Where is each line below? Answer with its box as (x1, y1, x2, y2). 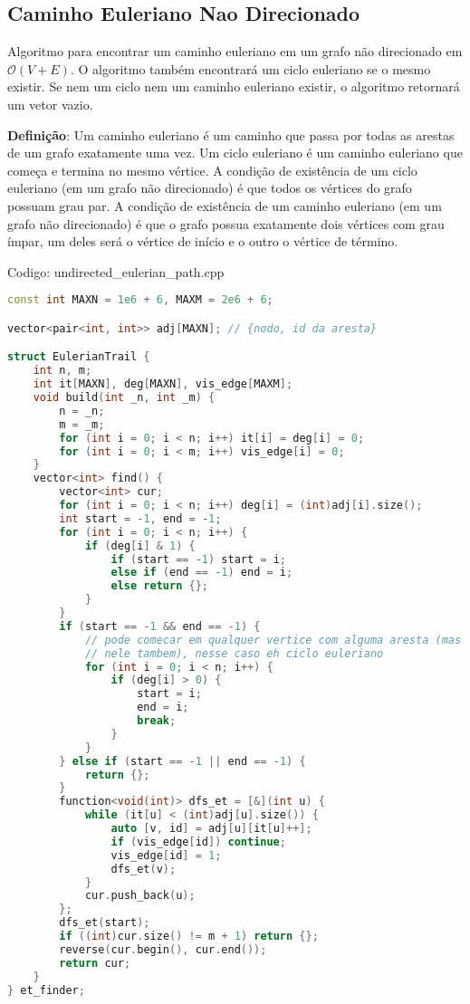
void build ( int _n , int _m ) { (33, 391, 216, 405)
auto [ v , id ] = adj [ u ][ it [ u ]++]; (110, 822, 312, 836)
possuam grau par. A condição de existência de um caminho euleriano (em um (7, 196, 442, 215)
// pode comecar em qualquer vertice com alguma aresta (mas (84, 633, 462, 646)
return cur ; (59, 956, 131, 970)
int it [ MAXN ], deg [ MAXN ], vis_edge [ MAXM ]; (33, 378, 293, 391)
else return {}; (110, 579, 208, 593)
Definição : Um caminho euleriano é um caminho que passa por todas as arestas (7, 125, 455, 144)
